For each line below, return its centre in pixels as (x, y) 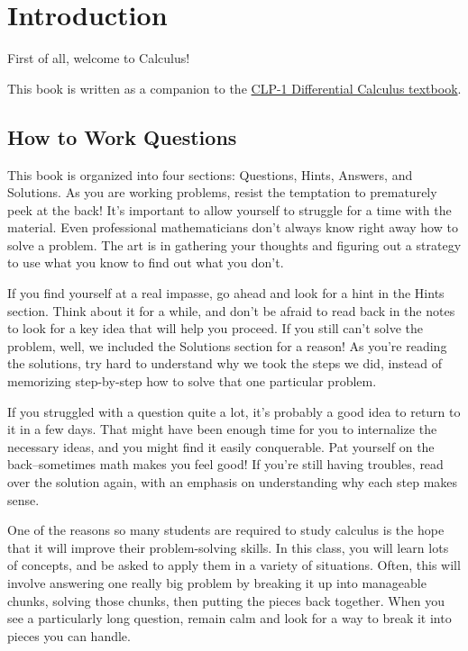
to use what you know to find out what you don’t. (146, 262)
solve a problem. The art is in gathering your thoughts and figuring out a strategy (234, 244)
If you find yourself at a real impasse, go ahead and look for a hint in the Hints (226, 293)
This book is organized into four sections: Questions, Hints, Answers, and (210, 174)
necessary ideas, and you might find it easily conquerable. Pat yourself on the (221, 446)
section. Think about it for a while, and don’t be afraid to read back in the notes (231, 310)
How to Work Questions (122, 136)
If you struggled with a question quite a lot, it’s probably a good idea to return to (234, 411)
